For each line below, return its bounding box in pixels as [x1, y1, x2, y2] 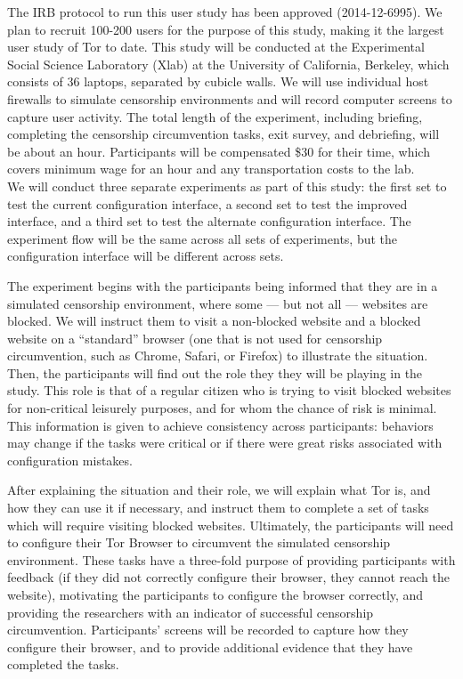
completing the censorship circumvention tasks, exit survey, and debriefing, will [7, 125, 440, 143]
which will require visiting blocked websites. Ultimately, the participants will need [7, 515, 454, 534]
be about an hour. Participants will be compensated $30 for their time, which [7, 141, 430, 160]
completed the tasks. [7, 655, 119, 674]
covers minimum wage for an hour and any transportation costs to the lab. [7, 159, 415, 178]
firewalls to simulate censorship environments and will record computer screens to [7, 89, 452, 108]
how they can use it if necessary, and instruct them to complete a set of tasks [7, 498, 429, 517]
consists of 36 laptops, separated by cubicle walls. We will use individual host [7, 72, 429, 91]
